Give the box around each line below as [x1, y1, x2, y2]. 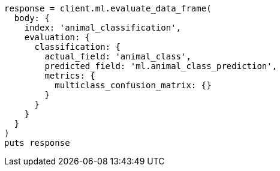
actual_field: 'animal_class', [44, 52, 191, 61]
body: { [14, 13, 50, 23]
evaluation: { [24, 32, 91, 42]
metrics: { [44, 71, 95, 80]
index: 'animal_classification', [24, 23, 182, 32]
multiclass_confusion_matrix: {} [55, 80, 212, 90]
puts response [4, 138, 70, 148]
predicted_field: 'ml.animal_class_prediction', [44, 61, 278, 71]
